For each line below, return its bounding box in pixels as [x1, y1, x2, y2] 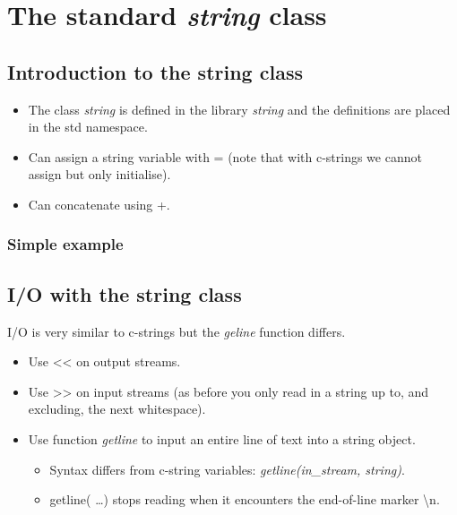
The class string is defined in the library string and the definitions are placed [28, 99, 451, 118]
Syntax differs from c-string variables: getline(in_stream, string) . [49, 459, 405, 478]
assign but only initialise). [28, 165, 171, 184]
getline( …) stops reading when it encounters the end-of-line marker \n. [49, 490, 440, 509]
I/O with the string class [7, 279, 242, 307]
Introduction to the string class [7, 57, 303, 85]
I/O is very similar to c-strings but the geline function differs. [7, 322, 346, 340]
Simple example [7, 233, 124, 255]
